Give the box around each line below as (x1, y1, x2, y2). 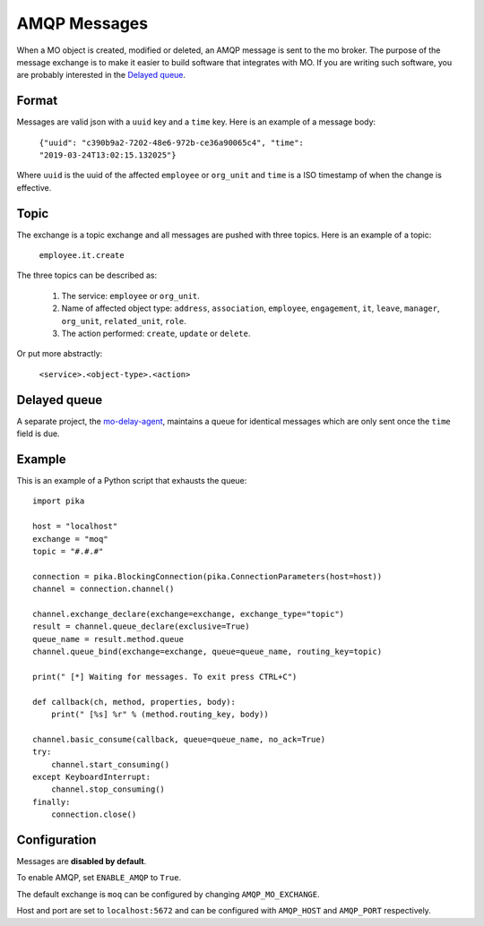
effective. (16, 182, 52, 193)
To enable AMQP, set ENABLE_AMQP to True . (16, 872, 182, 883)
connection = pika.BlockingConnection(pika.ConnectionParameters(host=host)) (32, 571, 383, 581)
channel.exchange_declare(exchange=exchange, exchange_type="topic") (32, 609, 345, 619)
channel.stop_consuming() (50, 785, 166, 794)
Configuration (16, 833, 97, 847)
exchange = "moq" (32, 534, 108, 544)
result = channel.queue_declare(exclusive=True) (32, 622, 250, 631)
